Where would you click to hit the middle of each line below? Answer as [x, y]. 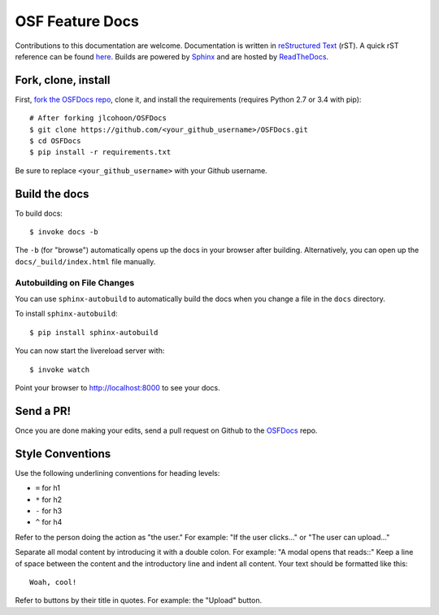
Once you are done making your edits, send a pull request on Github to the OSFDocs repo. [166, 430]
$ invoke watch [60, 369]
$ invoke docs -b [64, 232]
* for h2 [49, 499]
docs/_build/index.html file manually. [85, 261]
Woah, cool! [53, 582]
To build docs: [39, 213]
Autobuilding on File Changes [75, 282]
